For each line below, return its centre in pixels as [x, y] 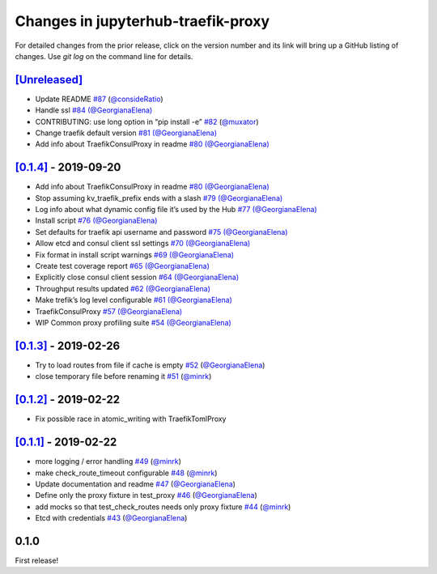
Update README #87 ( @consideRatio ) [99, 99]
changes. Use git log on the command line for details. [104, 56]
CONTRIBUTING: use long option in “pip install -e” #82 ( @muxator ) [147, 121]
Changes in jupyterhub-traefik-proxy [142, 21]
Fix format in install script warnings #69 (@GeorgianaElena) [135, 254]
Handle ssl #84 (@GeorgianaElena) [94, 110]
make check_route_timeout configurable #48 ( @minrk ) [126, 473]
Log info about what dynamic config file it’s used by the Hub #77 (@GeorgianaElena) [176, 210]
